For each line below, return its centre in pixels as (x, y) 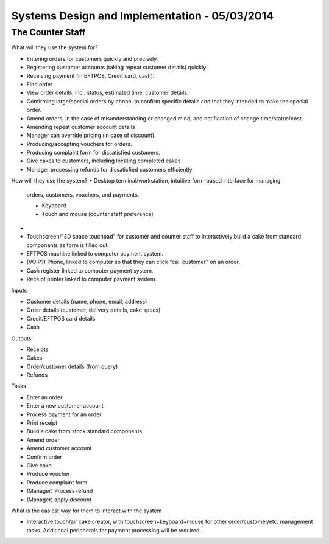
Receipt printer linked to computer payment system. (92, 279)
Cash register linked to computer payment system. (90, 270)
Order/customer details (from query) (72, 366)
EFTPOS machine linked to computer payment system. (95, 253)
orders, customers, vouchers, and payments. (83, 194)
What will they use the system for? (55, 47)
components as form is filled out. (68, 245)
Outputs (21, 338)
